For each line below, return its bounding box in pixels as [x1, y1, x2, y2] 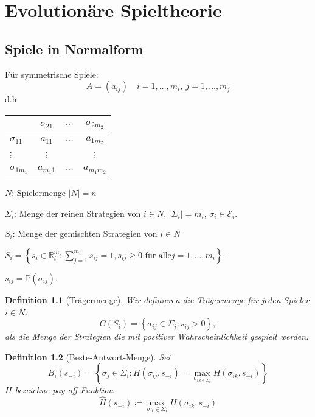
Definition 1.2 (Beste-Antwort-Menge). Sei [5, 350, 170, 363]
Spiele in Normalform [5, 39, 144, 58]
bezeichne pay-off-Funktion [15, 384, 114, 396]
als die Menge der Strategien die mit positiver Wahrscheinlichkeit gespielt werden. [5, 330, 309, 343]
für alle [145, 251, 171, 260]
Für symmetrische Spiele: [5, 68, 99, 80]
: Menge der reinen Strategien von [14, 206, 141, 219]
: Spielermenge [12, 186, 66, 199]
